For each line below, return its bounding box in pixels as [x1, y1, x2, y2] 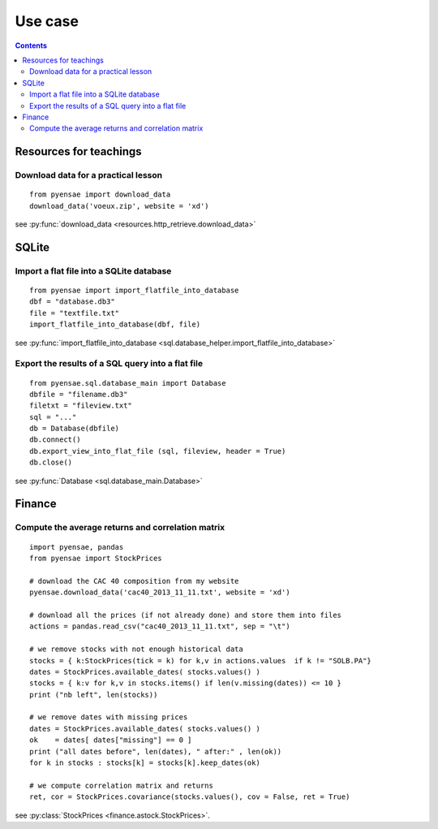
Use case [15, 12, 79, 30]
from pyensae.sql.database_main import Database [29, 378, 226, 387]
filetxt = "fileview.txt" [29, 401, 133, 410]
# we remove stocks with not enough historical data [29, 645, 243, 654]
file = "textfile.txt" [29, 309, 120, 317]
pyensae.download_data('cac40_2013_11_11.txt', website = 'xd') [29, 588, 291, 597]
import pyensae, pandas [29, 542, 124, 551]
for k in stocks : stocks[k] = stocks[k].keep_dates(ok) [29, 758, 261, 767]
